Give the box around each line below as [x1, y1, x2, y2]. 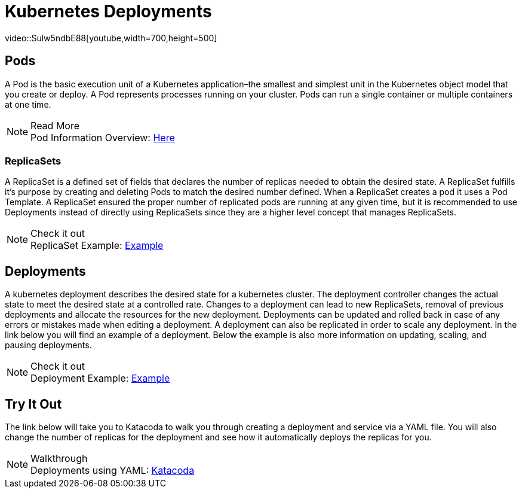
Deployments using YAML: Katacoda [30, 464, 195, 477]
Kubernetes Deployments [5, 1, 212, 22]
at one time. [5, 99, 51, 109]
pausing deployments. [5, 340, 92, 351]
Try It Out [5, 396, 62, 412]
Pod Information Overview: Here [30, 131, 175, 144]
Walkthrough [30, 452, 88, 465]
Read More [30, 119, 80, 132]
